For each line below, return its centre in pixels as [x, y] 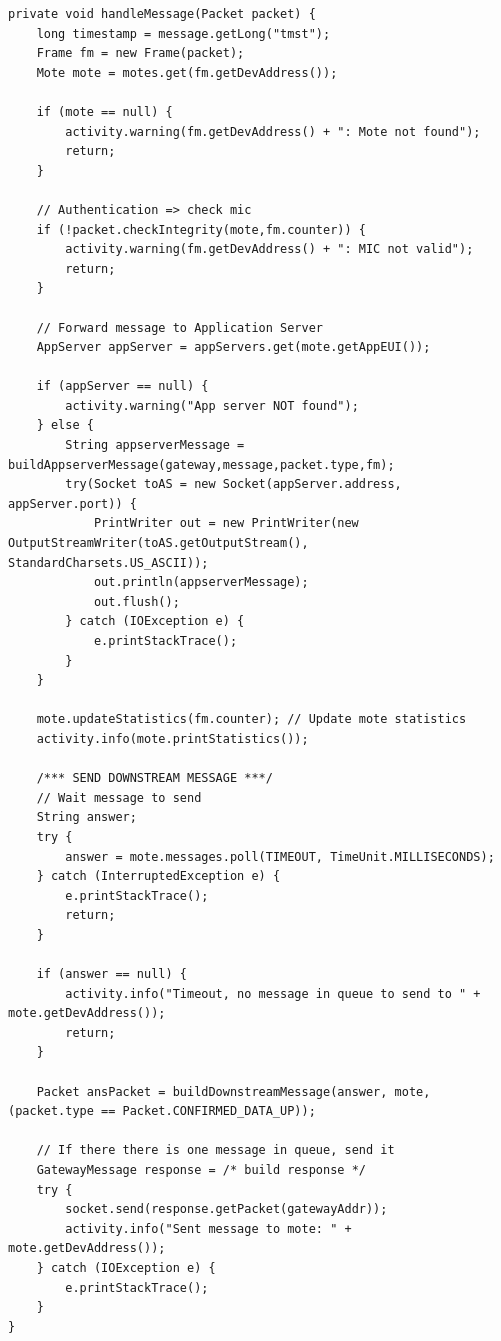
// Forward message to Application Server [179, 327]
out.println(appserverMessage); [201, 582]
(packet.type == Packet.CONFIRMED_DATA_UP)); [162, 1111]
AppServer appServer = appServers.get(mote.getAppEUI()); [233, 347]
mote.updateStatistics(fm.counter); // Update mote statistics [251, 719]
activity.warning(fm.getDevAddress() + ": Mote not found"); [273, 131]
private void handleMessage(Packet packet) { [162, 14]
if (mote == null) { [104, 111]
